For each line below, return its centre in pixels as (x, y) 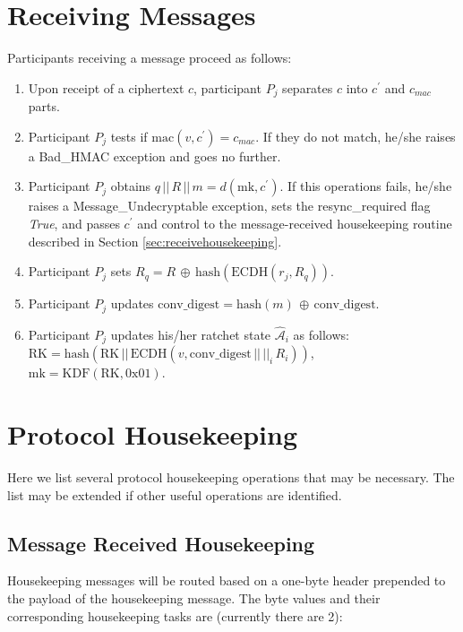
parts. (44, 106)
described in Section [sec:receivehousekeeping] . (155, 241)
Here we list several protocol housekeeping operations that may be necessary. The (231, 476)
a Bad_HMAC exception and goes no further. (154, 156)
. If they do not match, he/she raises (356, 136)
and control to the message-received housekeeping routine (295, 223)
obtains (131, 186)
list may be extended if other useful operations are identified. (175, 494)
